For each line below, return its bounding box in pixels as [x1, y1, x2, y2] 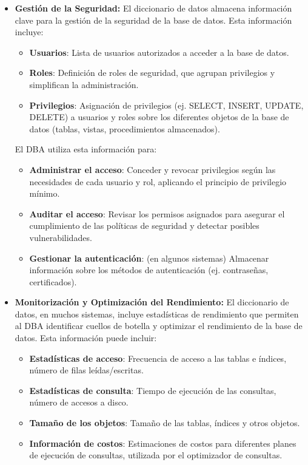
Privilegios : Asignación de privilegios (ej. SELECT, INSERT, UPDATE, [29, 98, 304, 111]
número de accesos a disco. [29, 396, 129, 409]
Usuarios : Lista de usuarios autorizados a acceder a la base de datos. [29, 46, 289, 58]
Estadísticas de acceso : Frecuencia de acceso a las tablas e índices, [29, 351, 287, 364]
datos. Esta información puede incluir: [15, 331, 157, 344]
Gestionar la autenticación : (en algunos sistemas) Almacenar [29, 251, 269, 264]
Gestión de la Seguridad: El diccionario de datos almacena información [15, 2, 292, 14]
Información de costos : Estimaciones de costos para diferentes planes [29, 436, 296, 449]
